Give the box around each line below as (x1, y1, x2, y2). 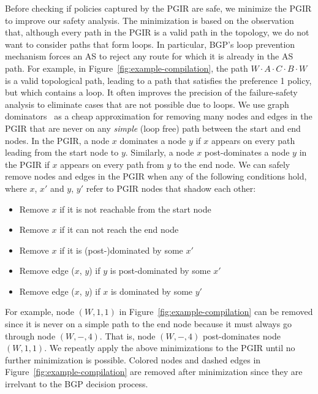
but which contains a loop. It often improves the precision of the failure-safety (5, 86, 298, 99)
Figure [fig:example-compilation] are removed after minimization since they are (5, 365, 303, 378)
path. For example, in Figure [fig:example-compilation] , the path (5, 61, 248, 74)
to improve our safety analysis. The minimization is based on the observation (5, 13, 294, 26)
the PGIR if (5, 157, 50, 170)
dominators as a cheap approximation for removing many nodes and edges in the (5, 110, 312, 123)
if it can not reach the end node (59, 223, 179, 236)
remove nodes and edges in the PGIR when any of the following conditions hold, (5, 170, 307, 183)
